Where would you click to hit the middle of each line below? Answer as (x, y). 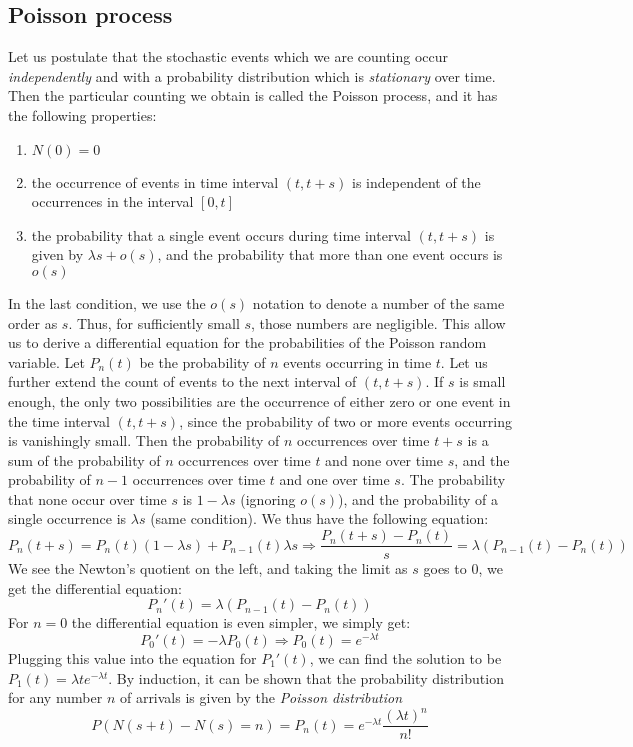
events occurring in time (357, 361)
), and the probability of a (418, 498)
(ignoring (268, 498)
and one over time (334, 479)
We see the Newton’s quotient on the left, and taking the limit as (208, 568)
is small (482, 381)
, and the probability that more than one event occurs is (330, 254)
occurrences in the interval (112, 201)
